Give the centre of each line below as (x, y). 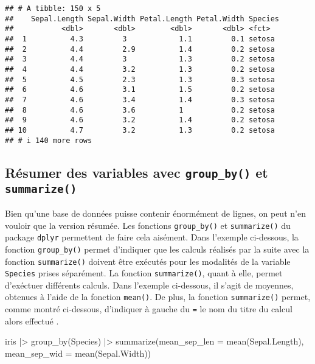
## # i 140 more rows (49, 140)
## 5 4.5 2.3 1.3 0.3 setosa (140, 79)
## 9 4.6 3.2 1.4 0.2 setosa (140, 120)
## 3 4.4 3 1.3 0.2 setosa (140, 59)
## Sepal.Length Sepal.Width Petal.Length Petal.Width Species (142, 19)
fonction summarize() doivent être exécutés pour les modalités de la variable (148, 261)
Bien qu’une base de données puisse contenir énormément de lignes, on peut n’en (155, 213)
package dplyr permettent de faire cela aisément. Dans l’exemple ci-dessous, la (152, 237)
